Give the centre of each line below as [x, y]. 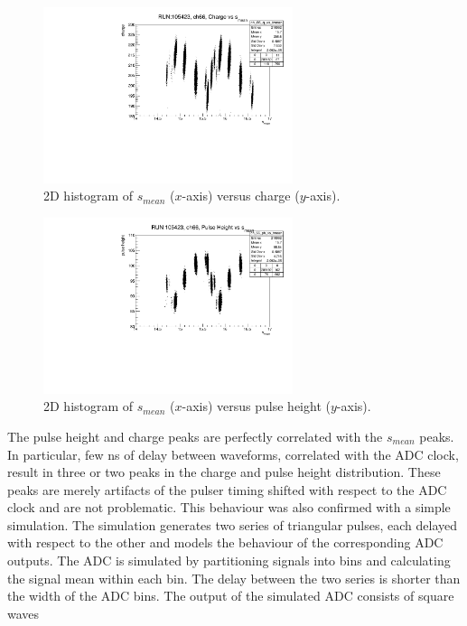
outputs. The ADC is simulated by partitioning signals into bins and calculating [229, 561]
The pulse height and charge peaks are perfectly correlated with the [195, 436]
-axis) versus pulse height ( [256, 406]
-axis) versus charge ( [241, 196]
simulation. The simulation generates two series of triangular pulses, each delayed [233, 524]
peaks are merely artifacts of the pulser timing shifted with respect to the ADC [227, 489]
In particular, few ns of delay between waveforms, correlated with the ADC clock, [233, 454]
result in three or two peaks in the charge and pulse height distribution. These [224, 472]
